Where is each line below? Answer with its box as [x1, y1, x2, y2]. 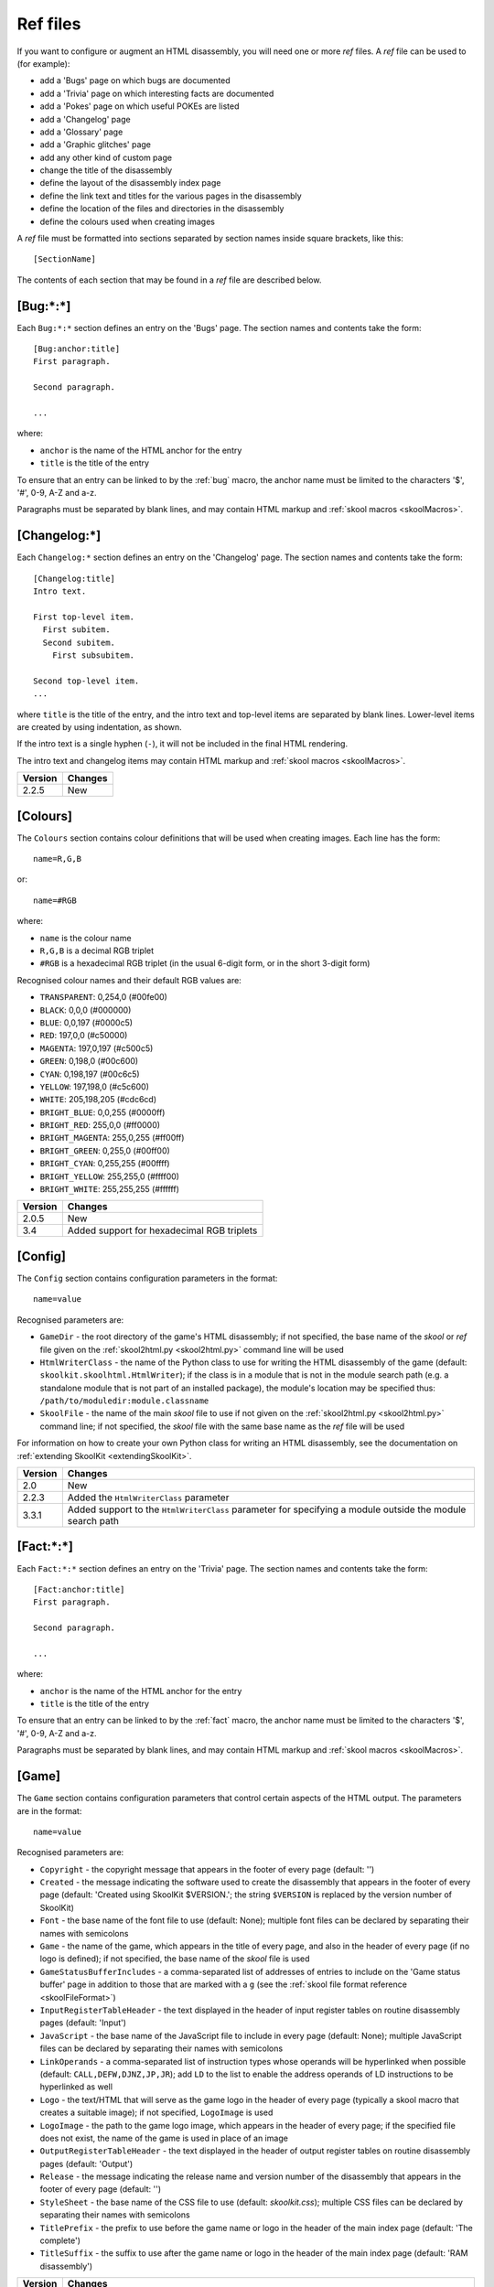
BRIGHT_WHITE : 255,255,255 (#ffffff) [39, 1184, 180, 1195]
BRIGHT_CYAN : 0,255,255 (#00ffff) [39, 1158, 170, 1169]
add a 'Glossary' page [39, 126, 123, 137]
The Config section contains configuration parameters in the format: [16, 1272, 278, 1283]
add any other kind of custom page [39, 152, 173, 163]
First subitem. [42, 625, 111, 635]
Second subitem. [42, 637, 116, 648]
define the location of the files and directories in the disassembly [39, 203, 285, 214]
